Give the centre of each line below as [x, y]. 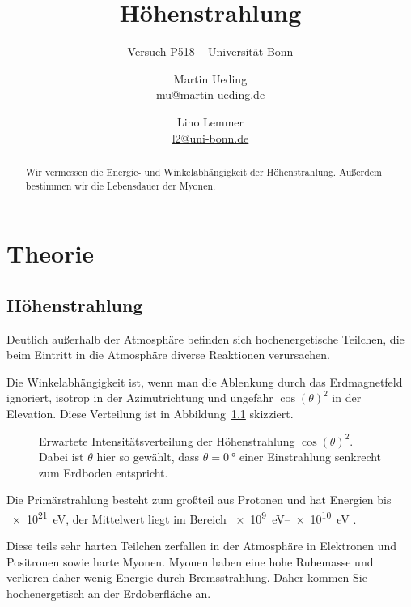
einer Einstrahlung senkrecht [310, 457]
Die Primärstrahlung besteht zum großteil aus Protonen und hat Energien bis [199, 500]
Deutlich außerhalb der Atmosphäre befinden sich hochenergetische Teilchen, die [205, 338]
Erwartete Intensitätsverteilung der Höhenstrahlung [167, 440]
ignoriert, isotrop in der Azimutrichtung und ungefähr [140, 398]
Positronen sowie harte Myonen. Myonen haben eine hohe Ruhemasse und [190, 561]
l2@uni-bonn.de [210, 137]
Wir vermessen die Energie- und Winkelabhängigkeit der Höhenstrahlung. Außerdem [204, 171]
